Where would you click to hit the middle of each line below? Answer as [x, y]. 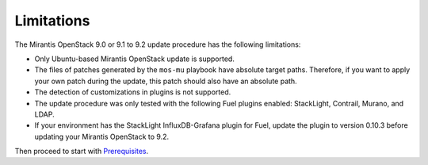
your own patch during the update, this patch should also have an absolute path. [166, 81]
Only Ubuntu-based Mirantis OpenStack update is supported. [135, 59]
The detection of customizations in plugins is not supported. [133, 92]
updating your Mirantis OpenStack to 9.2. [102, 136]
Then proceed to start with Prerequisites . [82, 152]
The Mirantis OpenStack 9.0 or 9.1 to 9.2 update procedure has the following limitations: [158, 44]
